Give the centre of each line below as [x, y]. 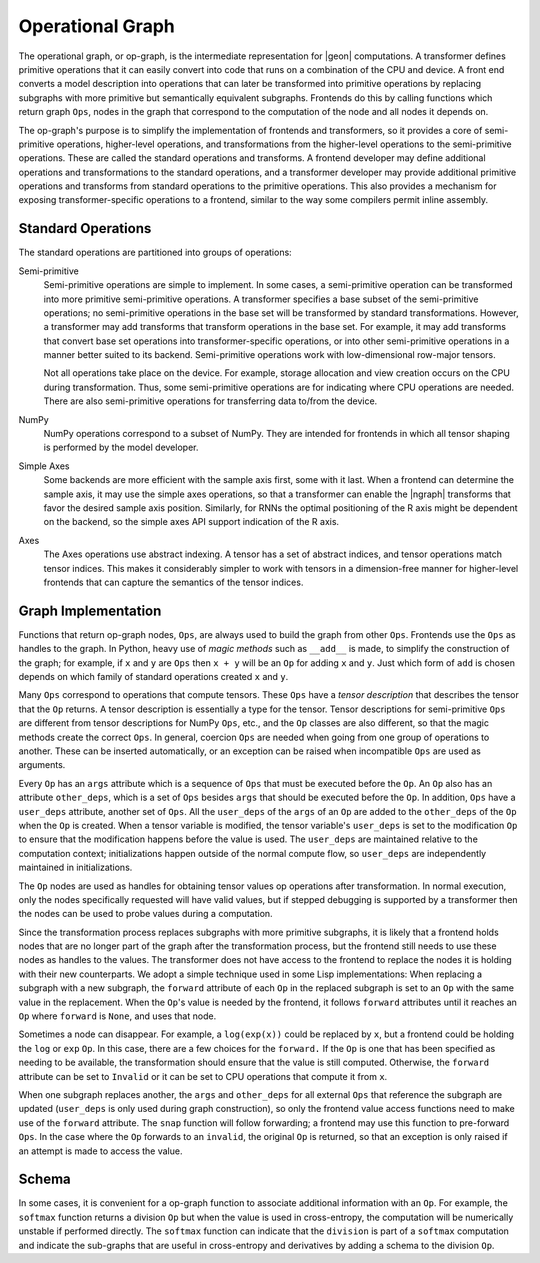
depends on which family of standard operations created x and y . [153, 677]
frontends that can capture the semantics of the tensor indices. [173, 582]
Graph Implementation [90, 610]
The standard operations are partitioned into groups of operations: [155, 252]
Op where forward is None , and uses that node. [117, 1016]
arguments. [42, 765]
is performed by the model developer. [121, 447]
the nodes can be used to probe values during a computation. [146, 914]
